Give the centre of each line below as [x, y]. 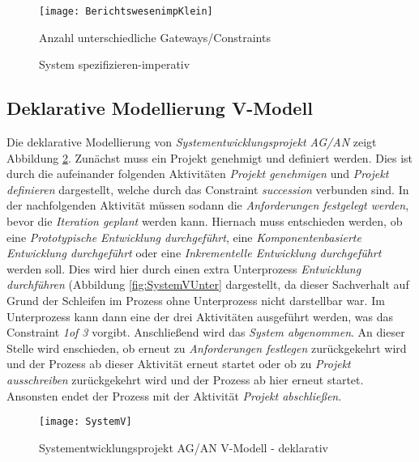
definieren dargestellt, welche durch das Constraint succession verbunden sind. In [208, 189]
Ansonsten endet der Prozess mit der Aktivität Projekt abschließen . [174, 395]
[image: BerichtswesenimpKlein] [126, 11]
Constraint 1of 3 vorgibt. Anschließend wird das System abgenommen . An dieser [206, 332]
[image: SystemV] [86, 422]
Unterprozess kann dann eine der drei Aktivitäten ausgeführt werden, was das [200, 316]
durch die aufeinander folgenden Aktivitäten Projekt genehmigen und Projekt [198, 174]
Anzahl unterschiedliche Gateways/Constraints [155, 37]
